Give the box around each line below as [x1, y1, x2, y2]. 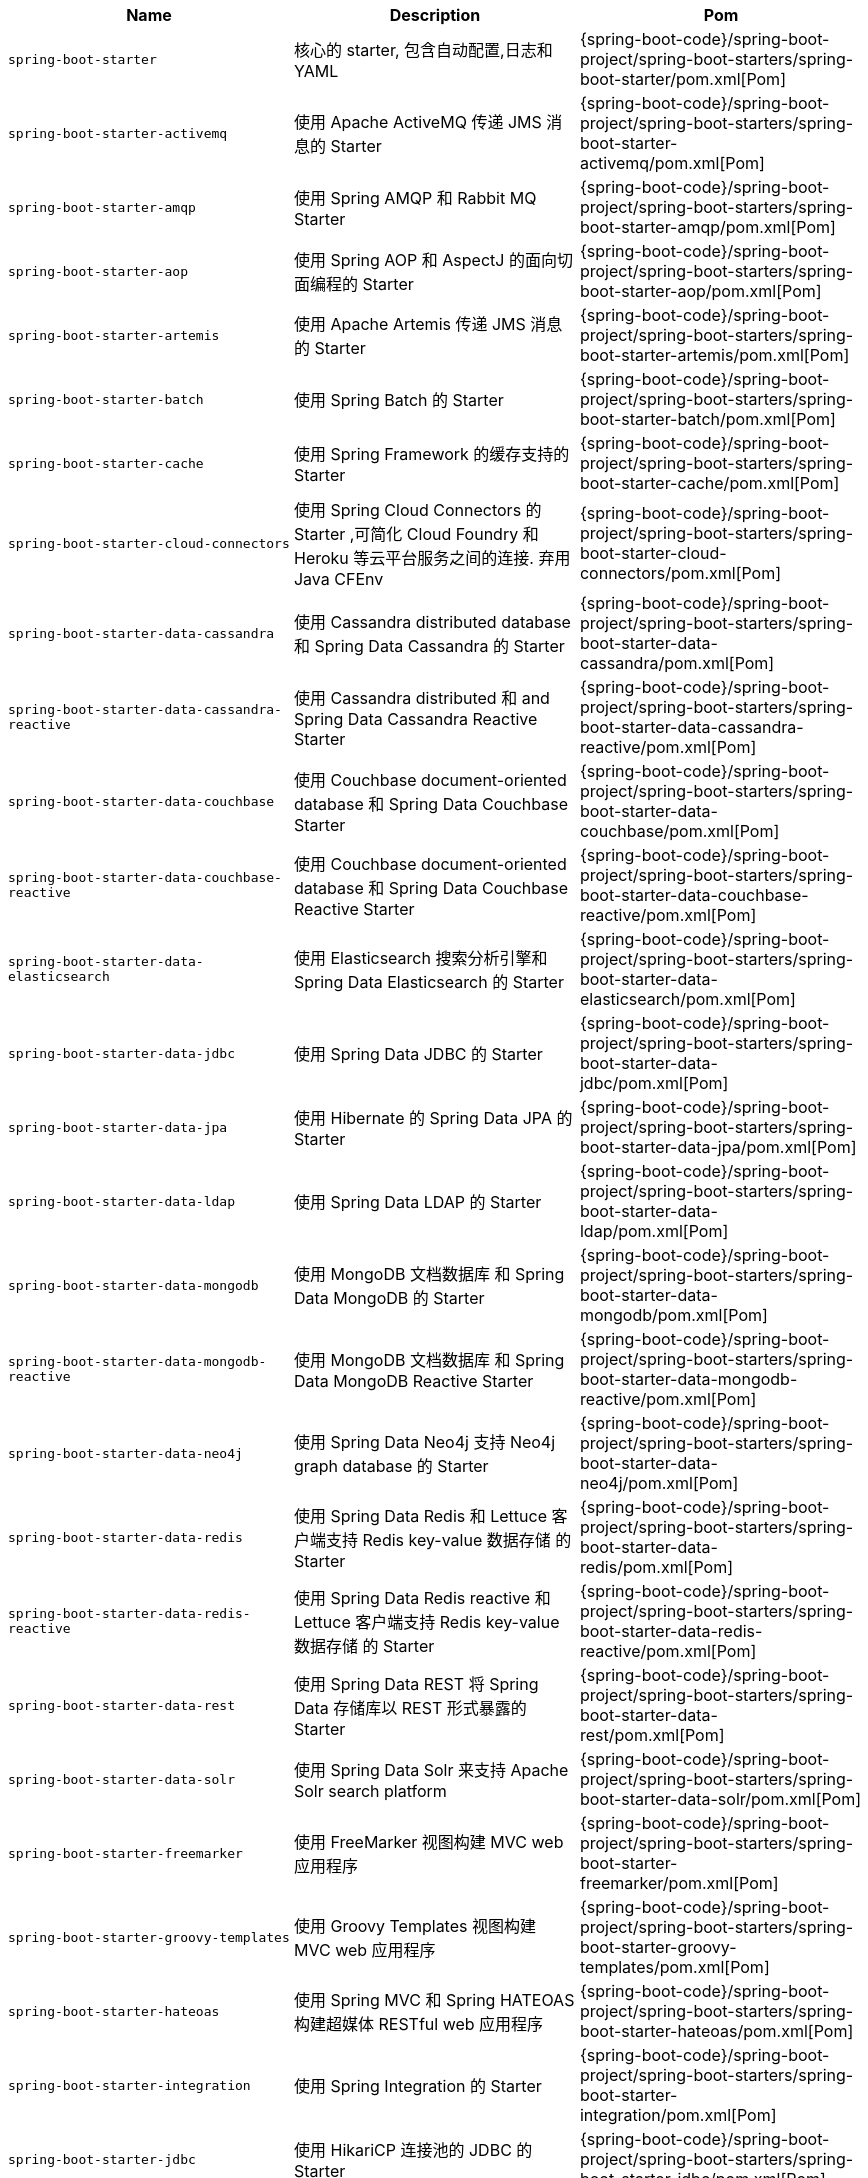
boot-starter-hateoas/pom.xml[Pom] [579, 2021, 854, 2041]
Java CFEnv [293, 569, 384, 589]
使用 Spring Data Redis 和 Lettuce [293, 1506, 547, 1526]
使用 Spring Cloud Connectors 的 [293, 500, 542, 520]
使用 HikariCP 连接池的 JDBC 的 [293, 2140, 533, 2160]
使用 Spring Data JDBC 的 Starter [293, 1044, 543, 1064]
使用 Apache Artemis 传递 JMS [293, 314, 526, 334]
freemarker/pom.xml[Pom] [579, 1873, 779, 1893]
